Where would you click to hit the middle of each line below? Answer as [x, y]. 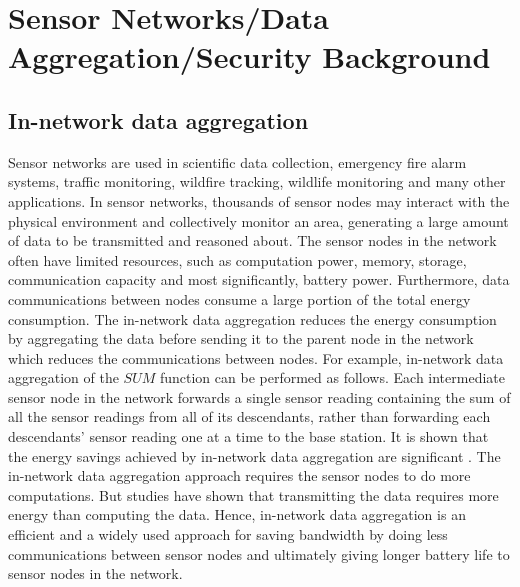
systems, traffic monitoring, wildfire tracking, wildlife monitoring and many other [257, 181]
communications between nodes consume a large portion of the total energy [239, 298]
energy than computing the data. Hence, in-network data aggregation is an [237, 514]
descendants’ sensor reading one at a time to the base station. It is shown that [248, 436]
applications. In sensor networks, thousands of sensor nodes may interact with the [259, 200]
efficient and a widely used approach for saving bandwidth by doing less [228, 534]
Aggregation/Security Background [249, 56]
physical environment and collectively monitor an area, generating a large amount [258, 220]
